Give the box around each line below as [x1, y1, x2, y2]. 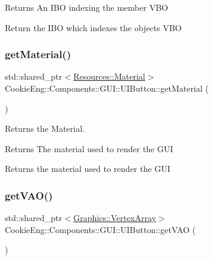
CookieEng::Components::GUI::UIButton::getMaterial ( [5, 82, 209, 94]
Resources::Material [73, 70, 146, 83]
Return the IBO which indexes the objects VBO [5, 21, 182, 34]
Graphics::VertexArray [73, 211, 157, 224]
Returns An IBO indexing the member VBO [5, 1, 169, 13]
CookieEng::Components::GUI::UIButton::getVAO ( [5, 223, 196, 235]
